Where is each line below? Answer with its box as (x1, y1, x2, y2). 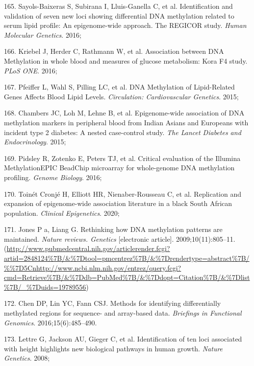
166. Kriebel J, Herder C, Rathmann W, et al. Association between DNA (4, 46, 224, 56)
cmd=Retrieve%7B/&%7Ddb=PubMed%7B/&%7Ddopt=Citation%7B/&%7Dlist (4, 272, 250, 282)
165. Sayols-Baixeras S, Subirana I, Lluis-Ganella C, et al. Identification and (4, 1, 233, 11)
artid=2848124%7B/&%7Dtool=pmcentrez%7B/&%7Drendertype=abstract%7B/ (4, 253, 250, 263)
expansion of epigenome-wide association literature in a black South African (4, 198, 232, 208)
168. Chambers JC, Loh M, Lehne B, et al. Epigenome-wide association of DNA (4, 108, 245, 118)
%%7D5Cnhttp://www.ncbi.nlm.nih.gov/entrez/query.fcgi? (4, 262, 181, 273)
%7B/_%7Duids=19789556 (4, 281, 86, 292)
